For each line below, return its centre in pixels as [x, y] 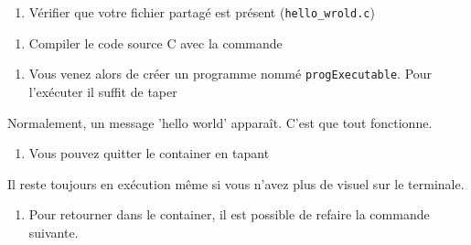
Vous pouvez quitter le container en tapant [149, 153]
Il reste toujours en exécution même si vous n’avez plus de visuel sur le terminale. [236, 183]
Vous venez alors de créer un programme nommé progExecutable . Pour [230, 74]
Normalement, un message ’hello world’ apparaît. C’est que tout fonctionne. [220, 122]
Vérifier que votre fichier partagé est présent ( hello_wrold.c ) [202, 12]
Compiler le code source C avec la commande [155, 43]
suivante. [54, 232]
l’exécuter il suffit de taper [103, 91]
